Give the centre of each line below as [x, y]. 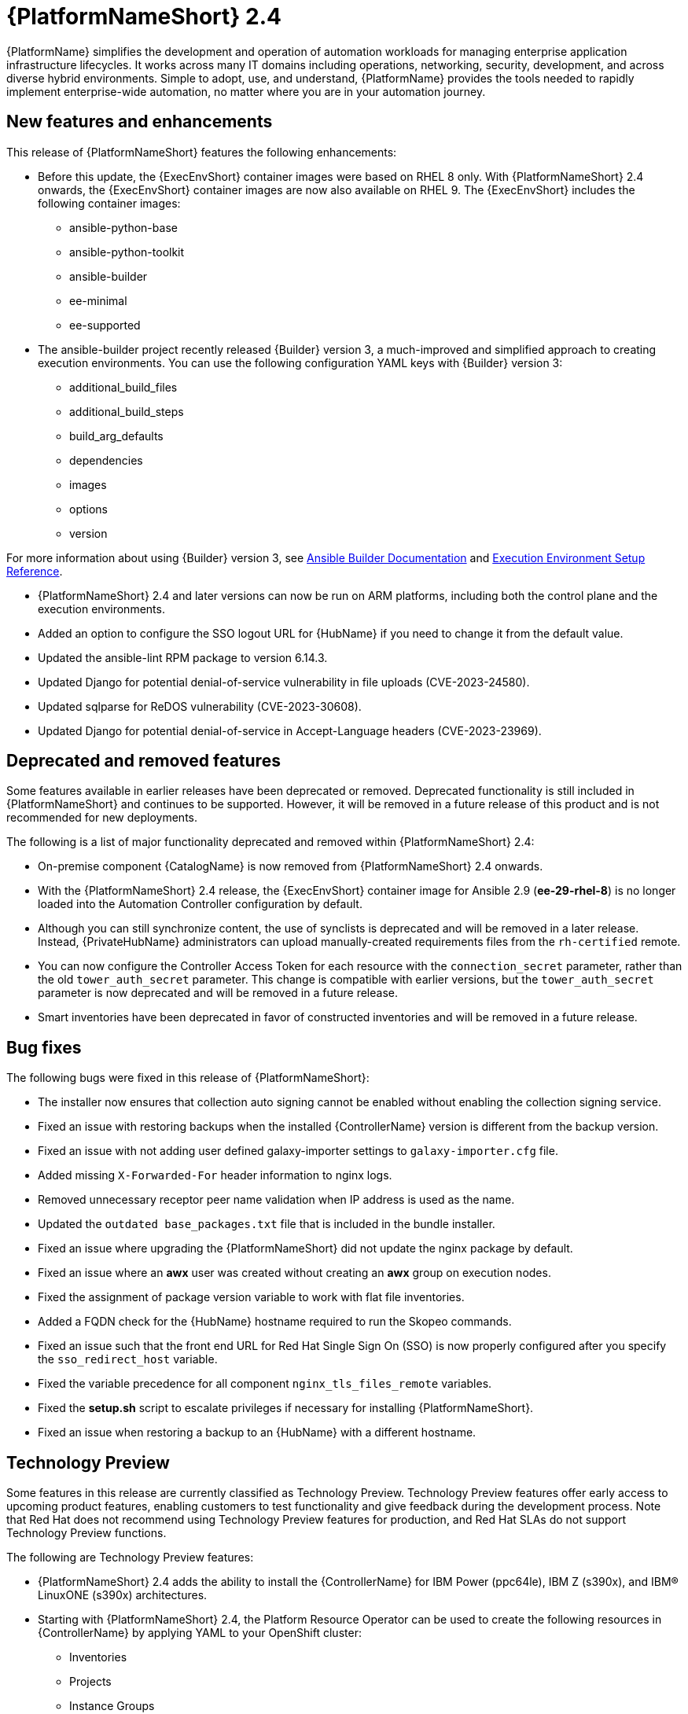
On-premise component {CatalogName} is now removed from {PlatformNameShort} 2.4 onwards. [291, 866]
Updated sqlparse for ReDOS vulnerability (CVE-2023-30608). [200, 706]
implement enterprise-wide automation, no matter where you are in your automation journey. [246, 91]
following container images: [109, 203]
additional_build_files [123, 387]
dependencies [106, 460]
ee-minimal [98, 300]
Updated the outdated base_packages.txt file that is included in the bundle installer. [267, 1224]
